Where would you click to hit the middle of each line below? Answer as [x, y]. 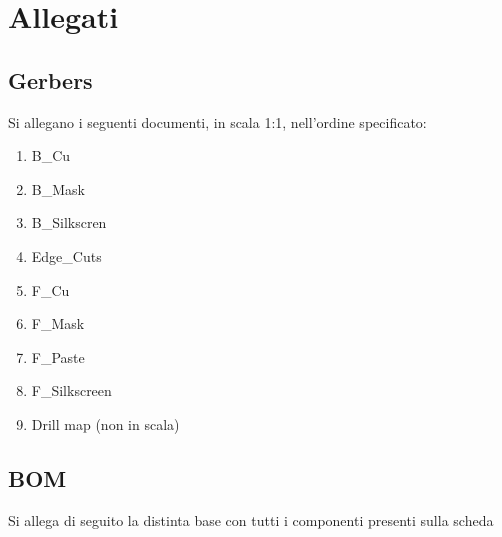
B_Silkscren [69, 222]
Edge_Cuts [66, 255]
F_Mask [58, 323]
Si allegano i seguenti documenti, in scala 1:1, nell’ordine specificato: [217, 121]
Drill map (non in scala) [105, 423]
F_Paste [58, 356]
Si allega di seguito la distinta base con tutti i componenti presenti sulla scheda [251, 519]
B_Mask [58, 188]
